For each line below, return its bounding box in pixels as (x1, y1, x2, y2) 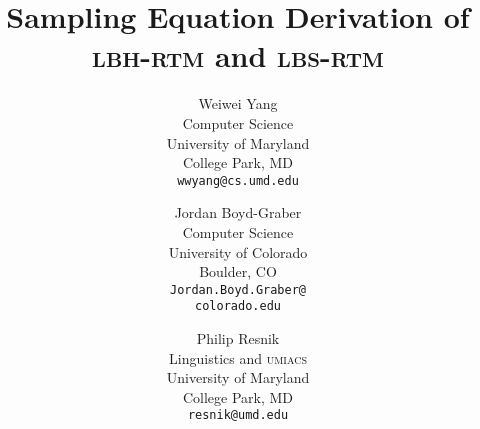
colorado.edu (195, 299, 281, 314)
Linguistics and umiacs (169, 347, 307, 368)
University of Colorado (168, 241, 308, 262)
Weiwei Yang (198, 93, 278, 114)
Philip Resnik (196, 328, 280, 349)
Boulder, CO (199, 261, 277, 282)
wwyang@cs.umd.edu (177, 173, 299, 188)
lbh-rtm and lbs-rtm (92, 35, 384, 76)
